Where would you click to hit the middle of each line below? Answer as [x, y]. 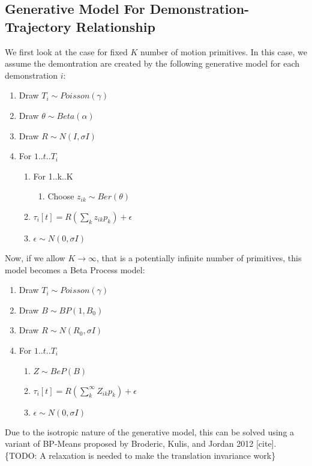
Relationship [115, 26]
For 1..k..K [53, 176]
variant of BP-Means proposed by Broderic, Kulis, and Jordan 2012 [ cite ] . [141, 443]
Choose [61, 196]
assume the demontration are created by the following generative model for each [152, 63]
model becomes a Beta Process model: [75, 269]
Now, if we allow [35, 257]
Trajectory [38, 26]
